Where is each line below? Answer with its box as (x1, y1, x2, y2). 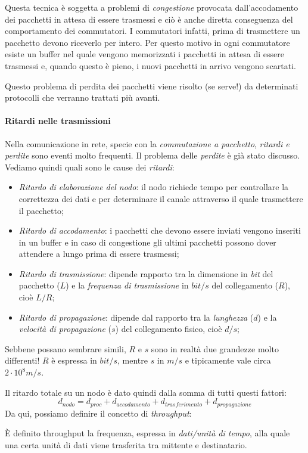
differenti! (5, 354, 40, 367)
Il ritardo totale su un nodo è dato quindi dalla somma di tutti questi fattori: (5, 386, 287, 398)
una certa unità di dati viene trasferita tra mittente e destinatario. (5, 438, 247, 451)
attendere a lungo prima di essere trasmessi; (18, 247, 179, 260)
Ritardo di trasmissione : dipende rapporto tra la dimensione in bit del (18, 267, 273, 280)
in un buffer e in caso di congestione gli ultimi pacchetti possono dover (18, 235, 276, 248)
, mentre (117, 354, 148, 367)
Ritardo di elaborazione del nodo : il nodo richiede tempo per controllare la (18, 181, 289, 193)
